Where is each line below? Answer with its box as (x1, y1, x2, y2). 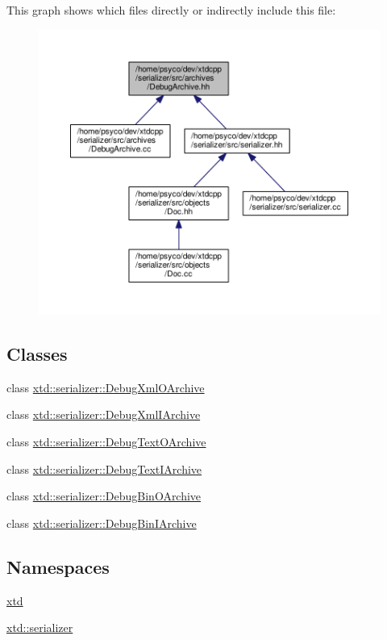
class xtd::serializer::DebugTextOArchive (6, 433, 206, 450)
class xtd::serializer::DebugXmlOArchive (6, 379, 205, 395)
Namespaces (6, 554, 110, 579)
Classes (6, 341, 68, 366)
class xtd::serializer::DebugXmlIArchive (6, 406, 201, 423)
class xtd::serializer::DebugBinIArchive (6, 514, 197, 531)
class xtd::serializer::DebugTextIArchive (6, 460, 202, 477)
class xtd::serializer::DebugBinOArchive (6, 487, 202, 504)
